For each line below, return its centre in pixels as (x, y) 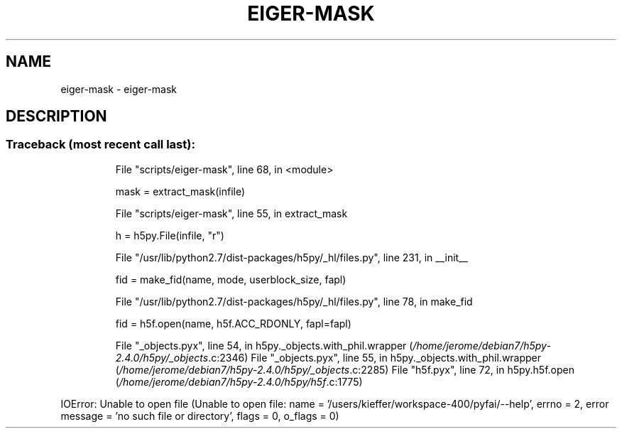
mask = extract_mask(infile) (180, 191)
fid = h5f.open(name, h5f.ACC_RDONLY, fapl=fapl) (233, 323)
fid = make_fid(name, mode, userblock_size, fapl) (231, 279)
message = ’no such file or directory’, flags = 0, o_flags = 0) (200, 416)
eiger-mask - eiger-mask (119, 89)
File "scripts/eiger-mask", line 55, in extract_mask (231, 213)
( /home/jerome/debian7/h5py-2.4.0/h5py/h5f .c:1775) (239, 381)
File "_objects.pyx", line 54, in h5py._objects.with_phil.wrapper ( (264, 345)
